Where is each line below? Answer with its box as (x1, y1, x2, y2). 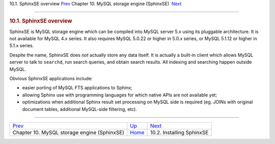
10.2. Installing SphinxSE (150, 129, 209, 136)
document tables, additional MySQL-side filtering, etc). (22, 106, 137, 112)
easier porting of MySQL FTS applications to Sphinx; (22, 85, 132, 91)
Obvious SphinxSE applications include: (9, 76, 93, 81)
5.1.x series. (9, 43, 34, 49)
